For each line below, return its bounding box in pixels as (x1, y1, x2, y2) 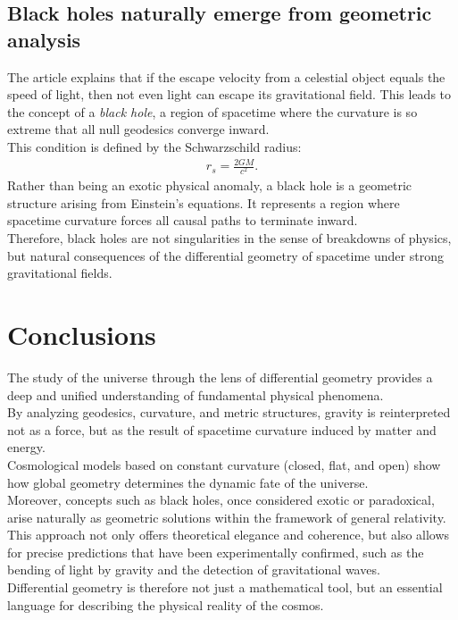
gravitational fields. (7, 264, 112, 282)
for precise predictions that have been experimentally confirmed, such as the (7, 542, 424, 561)
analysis (7, 25, 81, 53)
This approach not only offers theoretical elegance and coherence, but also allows (7, 525, 450, 544)
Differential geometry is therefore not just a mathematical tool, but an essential (7, 578, 443, 597)
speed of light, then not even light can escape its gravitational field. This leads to (7, 85, 452, 104)
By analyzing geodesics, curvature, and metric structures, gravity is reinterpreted (7, 403, 451, 422)
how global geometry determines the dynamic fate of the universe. (7, 473, 369, 491)
